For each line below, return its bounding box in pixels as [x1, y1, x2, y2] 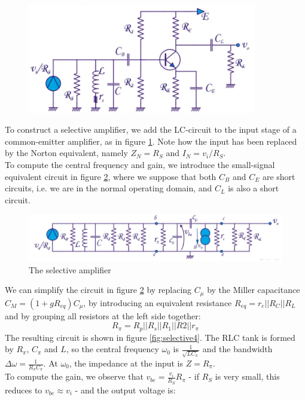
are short [262, 170, 295, 182]
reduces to [5, 383, 42, 396]
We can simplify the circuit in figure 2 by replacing [5, 283, 192, 296]
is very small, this [215, 370, 280, 383]
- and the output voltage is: [75, 383, 176, 396]
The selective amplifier [29, 263, 111, 276]
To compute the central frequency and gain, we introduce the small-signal [5, 158, 275, 170]
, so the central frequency [66, 343, 159, 355]
